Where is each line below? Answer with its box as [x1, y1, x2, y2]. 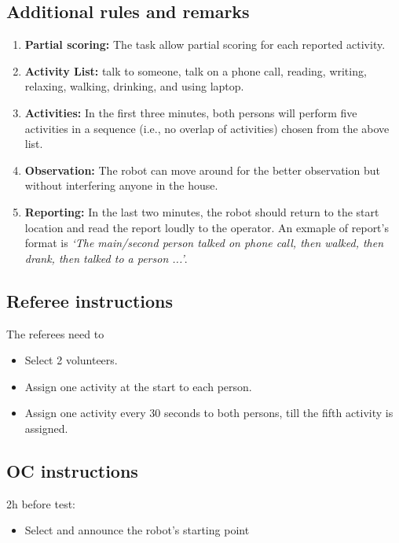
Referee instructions [6, 288, 174, 312]
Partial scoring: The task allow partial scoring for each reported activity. [24, 36, 386, 53]
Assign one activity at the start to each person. [24, 378, 252, 394]
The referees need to [6, 325, 104, 342]
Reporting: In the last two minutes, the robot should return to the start [24, 203, 379, 220]
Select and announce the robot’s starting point [24, 522, 250, 538]
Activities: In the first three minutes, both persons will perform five [24, 104, 357, 120]
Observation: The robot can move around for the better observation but [24, 161, 380, 178]
